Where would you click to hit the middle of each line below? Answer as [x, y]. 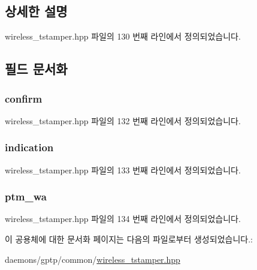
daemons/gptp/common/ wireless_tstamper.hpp [93, 259]
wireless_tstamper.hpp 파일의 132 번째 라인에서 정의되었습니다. [123, 120]
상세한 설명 [36, 11]
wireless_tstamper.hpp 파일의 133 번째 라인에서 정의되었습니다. [123, 169]
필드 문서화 [36, 69]
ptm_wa [26, 196]
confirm [24, 98]
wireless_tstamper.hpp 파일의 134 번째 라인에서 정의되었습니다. [123, 219]
